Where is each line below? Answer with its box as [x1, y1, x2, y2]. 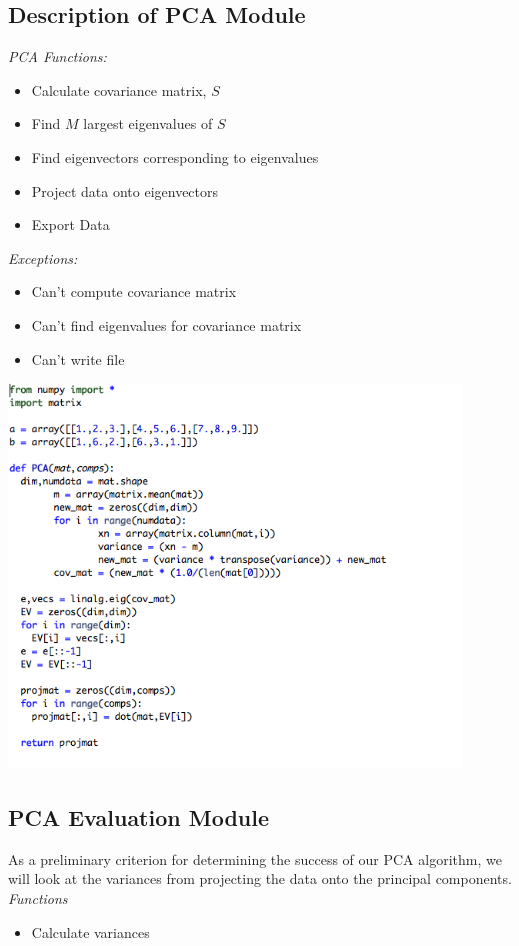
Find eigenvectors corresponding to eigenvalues [31, 146, 319, 167]
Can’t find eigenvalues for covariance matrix [31, 314, 302, 335]
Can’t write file [31, 348, 125, 369]
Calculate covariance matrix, [31, 79, 207, 100]
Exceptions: [8, 247, 78, 268]
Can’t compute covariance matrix [31, 281, 237, 302]
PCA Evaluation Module [8, 802, 270, 832]
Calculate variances [31, 921, 150, 942]
